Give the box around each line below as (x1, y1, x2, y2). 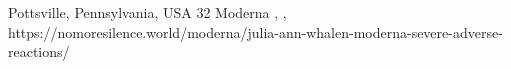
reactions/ (8, 41, 70, 62)
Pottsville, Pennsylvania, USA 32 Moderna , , (8, 2, 287, 22)
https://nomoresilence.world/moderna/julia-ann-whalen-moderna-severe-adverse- (8, 21, 503, 42)
